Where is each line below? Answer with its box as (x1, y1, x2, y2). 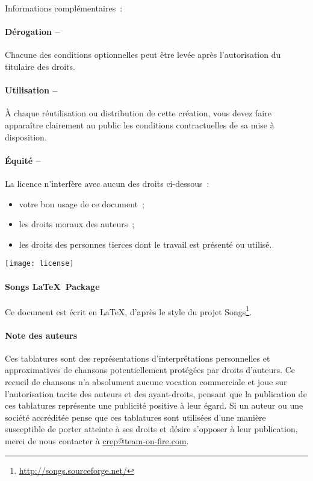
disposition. (5, 130, 47, 143)
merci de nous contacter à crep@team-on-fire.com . (5, 434, 189, 447)
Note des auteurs (5, 329, 78, 341)
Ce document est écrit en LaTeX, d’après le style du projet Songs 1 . (5, 303, 252, 318)
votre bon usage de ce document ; (19, 197, 144, 210)
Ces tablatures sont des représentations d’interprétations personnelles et (5, 351, 270, 364)
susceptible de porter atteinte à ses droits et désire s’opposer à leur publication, (5, 423, 298, 435)
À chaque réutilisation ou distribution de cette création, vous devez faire (5, 107, 271, 119)
